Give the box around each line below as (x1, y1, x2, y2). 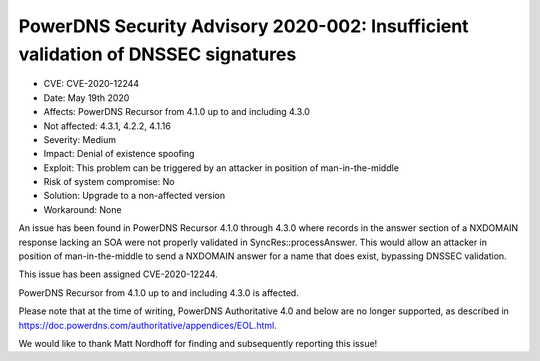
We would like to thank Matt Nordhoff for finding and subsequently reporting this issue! (18, 337, 378, 349)
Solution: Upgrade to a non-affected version (43, 190, 226, 202)
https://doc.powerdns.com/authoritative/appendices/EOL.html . (18, 319, 277, 331)
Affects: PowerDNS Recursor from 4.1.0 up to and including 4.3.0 (43, 106, 310, 118)
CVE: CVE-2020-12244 (43, 78, 140, 90)
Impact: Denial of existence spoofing (43, 148, 195, 160)
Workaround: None (43, 203, 122, 215)
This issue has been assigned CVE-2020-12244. (18, 268, 219, 280)
